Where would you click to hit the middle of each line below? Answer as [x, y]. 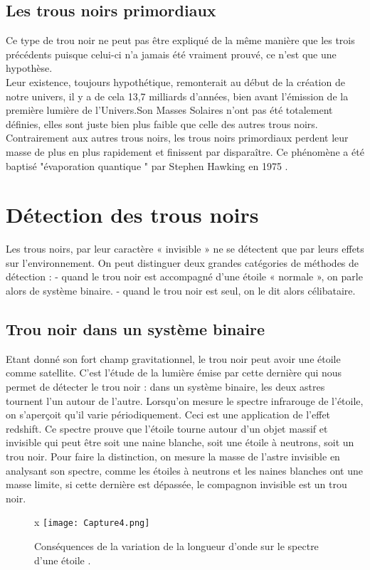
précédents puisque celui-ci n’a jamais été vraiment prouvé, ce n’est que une [171, 54]
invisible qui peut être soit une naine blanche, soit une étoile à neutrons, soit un [180, 442]
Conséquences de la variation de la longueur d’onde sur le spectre [176, 546]
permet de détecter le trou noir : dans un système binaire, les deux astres [165, 387]
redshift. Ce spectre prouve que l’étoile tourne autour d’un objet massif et [167, 428]
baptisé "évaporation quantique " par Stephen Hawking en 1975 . [147, 165]
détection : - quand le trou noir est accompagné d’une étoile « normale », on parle [184, 276]
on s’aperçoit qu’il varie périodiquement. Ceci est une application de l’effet [168, 415]
